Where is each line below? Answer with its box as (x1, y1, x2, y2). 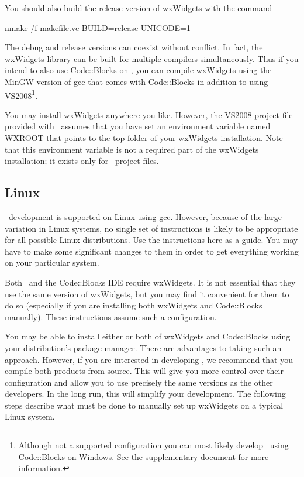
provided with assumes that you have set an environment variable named (5, 120, 271, 132)
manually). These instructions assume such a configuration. (5, 310, 217, 322)
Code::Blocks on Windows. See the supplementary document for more (18, 450, 269, 462)
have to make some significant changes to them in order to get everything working (5, 245, 299, 257)
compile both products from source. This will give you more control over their (5, 365, 284, 377)
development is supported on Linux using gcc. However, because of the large (8, 210, 282, 222)
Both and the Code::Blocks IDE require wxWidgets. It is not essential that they (5, 276, 296, 288)
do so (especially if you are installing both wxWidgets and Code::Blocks (5, 299, 262, 311)
